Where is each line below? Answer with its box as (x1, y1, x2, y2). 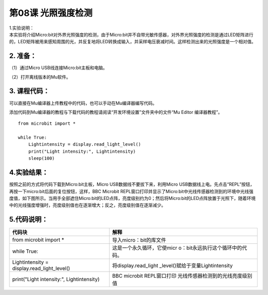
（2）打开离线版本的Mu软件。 (9, 74, 71, 80)
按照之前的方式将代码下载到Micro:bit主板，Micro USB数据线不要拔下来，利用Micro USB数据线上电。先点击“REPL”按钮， (9, 182, 255, 188)
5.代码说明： (9, 215, 48, 224)
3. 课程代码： (9, 87, 50, 96)
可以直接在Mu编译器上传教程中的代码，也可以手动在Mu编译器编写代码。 (9, 100, 157, 106)
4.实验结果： (9, 168, 49, 177)
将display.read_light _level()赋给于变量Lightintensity (112, 262, 233, 269)
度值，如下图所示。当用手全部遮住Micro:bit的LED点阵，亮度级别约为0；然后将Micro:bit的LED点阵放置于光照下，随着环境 (9, 195, 256, 201)
